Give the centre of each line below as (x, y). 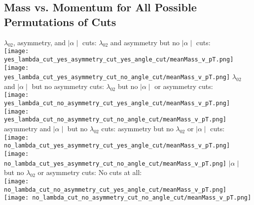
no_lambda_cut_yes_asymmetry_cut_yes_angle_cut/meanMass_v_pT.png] (117, 146)
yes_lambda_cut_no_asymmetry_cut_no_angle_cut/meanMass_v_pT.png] (115, 120)
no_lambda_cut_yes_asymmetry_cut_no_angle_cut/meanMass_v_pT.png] (115, 163)
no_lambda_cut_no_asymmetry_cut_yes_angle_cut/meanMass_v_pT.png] (115, 190)
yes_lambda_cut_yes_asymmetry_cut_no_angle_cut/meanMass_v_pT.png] (117, 77)
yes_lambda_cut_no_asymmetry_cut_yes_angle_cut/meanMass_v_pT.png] (117, 103)
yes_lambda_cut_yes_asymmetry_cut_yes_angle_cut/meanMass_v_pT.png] (119, 59)
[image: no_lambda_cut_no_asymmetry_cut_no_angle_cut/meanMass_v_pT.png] (128, 198)
